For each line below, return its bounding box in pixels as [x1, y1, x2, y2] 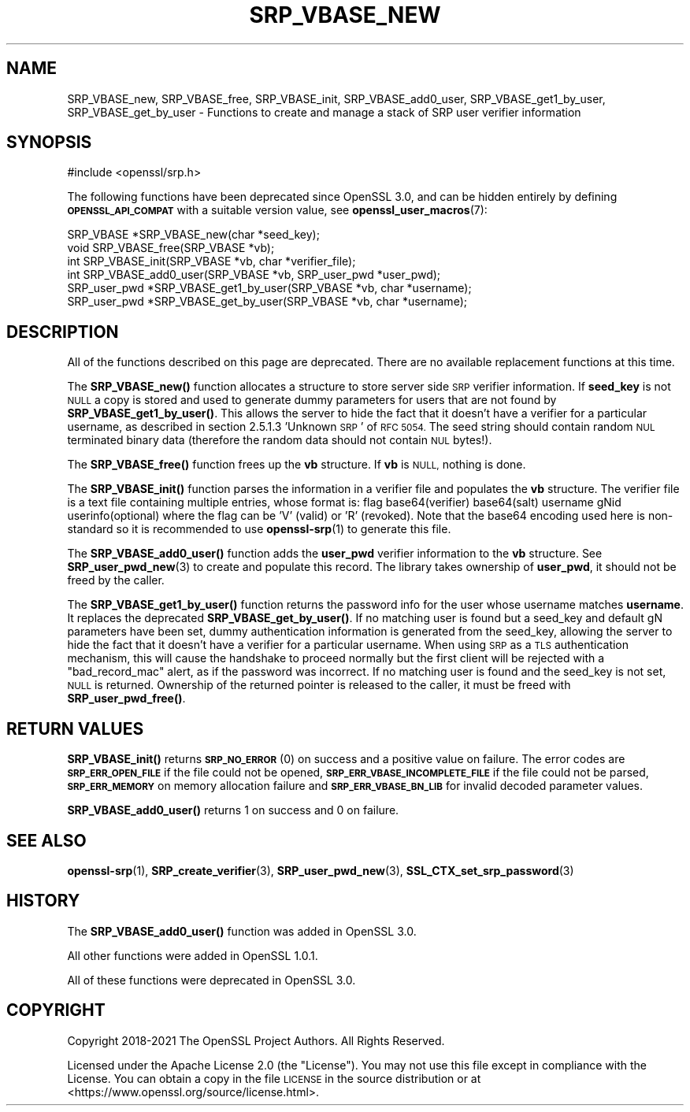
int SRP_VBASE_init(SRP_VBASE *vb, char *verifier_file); [67, 254, 356, 269]
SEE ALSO [6, 830, 87, 851]
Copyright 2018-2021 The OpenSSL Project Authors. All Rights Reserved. [67, 1033, 445, 1047]
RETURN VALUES [6, 718, 144, 739]
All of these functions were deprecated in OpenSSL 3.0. [67, 973, 356, 987]
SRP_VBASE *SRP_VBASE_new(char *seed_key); [67, 228, 320, 242]
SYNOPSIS [6, 132, 92, 153]
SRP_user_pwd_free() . [67, 691, 186, 706]
